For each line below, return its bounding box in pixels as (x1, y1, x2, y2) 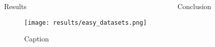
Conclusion (177, 1, 211, 11)
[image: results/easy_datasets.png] (24, 19, 147, 26)
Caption (24, 33, 49, 44)
